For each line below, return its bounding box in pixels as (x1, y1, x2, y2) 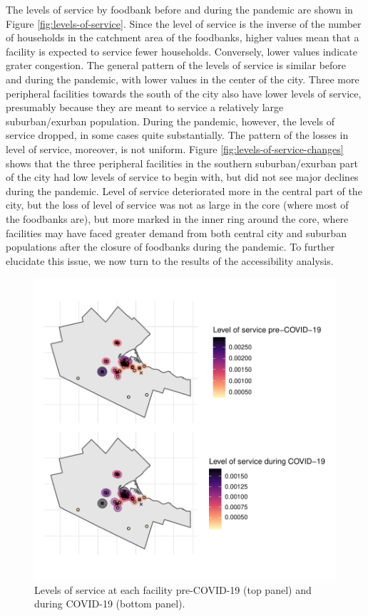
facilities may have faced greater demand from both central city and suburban (6, 225, 347, 240)
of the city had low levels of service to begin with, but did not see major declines (6, 169, 359, 184)
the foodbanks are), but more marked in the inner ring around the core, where (6, 211, 349, 226)
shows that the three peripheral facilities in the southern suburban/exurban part (6, 155, 358, 170)
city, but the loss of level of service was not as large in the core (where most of (6, 197, 349, 212)
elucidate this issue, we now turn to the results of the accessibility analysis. (6, 253, 334, 268)
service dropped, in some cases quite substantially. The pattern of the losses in (6, 127, 349, 142)
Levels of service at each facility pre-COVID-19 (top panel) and (34, 582, 312, 597)
